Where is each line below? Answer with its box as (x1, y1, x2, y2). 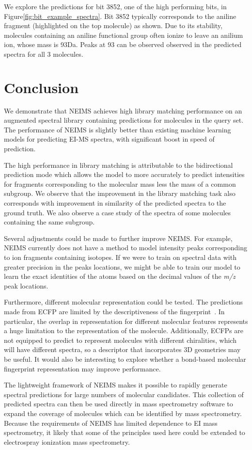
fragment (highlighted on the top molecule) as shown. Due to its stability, (4, 20, 222, 31)
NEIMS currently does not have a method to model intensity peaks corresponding (4, 242, 247, 253)
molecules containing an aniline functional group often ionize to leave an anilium (4, 30, 243, 40)
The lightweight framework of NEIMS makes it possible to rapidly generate (4, 380, 227, 390)
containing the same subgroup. (4, 217, 95, 227)
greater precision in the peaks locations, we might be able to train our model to (4, 261, 240, 272)
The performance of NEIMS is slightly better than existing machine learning (4, 124, 231, 134)
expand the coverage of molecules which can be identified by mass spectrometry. (4, 408, 242, 418)
